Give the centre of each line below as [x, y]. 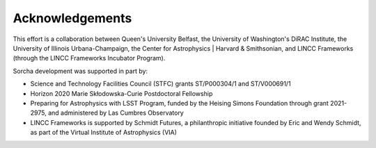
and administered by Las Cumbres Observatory [116, 113]
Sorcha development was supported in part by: [80, 71]
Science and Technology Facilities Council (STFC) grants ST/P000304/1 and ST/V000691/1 [161, 84]
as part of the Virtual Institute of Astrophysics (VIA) [104, 133]
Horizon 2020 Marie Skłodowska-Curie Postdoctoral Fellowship [122, 93]
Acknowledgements [72, 18]
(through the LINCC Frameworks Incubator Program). [89, 58]
